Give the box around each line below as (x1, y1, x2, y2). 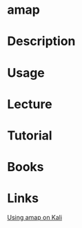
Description (7, 34, 76, 49)
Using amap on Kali (7, 214, 63, 222)
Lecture (7, 96, 53, 112)
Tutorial (7, 128, 53, 143)
